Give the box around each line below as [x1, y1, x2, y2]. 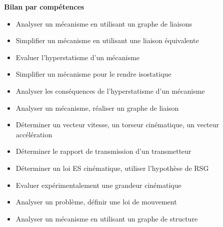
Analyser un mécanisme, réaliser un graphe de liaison [15, 102, 179, 113]
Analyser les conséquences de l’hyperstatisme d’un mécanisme [15, 85, 205, 96]
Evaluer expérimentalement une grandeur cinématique [15, 179, 181, 190]
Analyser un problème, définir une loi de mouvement [15, 196, 177, 207]
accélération [15, 129, 52, 139]
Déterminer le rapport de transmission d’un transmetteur [15, 146, 191, 156]
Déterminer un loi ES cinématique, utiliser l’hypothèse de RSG [15, 162, 209, 173]
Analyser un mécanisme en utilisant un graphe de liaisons [15, 18, 192, 29]
